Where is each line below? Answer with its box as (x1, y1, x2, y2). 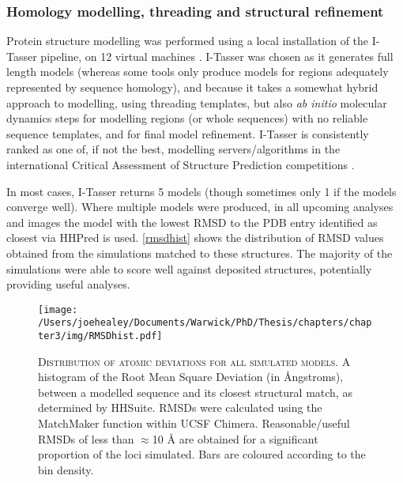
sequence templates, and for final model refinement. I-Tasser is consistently (6, 125, 369, 142)
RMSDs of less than (38, 430, 134, 447)
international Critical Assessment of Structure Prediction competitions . (6, 156, 355, 172)
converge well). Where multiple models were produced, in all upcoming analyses (6, 198, 394, 215)
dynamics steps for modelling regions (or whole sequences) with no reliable (6, 110, 368, 126)
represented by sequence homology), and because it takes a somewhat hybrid (6, 79, 379, 95)
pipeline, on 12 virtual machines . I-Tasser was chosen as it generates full (40, 47, 394, 64)
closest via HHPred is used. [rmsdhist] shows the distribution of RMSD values (6, 229, 384, 246)
